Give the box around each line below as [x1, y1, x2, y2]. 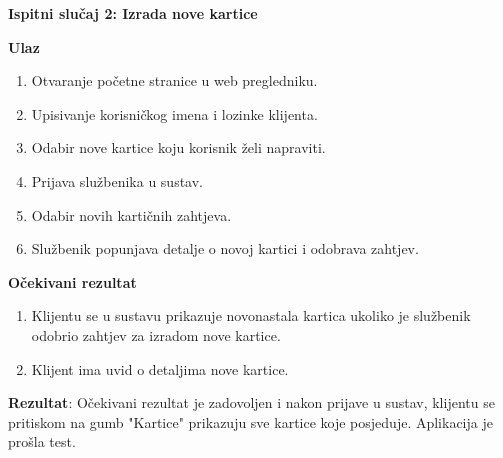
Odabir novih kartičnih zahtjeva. [31, 204, 232, 225]
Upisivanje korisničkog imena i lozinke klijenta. [31, 103, 318, 124]
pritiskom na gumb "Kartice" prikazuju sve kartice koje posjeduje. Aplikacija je [8, 411, 493, 432]
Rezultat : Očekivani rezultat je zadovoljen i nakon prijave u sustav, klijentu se [8, 392, 495, 413]
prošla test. [8, 431, 76, 452]
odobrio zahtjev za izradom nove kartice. [31, 324, 281, 345]
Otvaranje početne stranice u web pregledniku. [31, 70, 318, 91]
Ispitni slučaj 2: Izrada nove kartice [8, 3, 258, 23]
